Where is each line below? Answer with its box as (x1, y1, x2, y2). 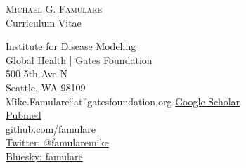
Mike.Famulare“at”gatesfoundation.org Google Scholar (6, 93, 240, 108)
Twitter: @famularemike (6, 135, 109, 150)
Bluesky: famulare (6, 148, 83, 163)
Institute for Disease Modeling (6, 39, 136, 53)
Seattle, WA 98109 (6, 79, 86, 94)
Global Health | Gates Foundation (6, 52, 153, 67)
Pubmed (6, 108, 41, 122)
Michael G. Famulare (6, 1, 103, 15)
